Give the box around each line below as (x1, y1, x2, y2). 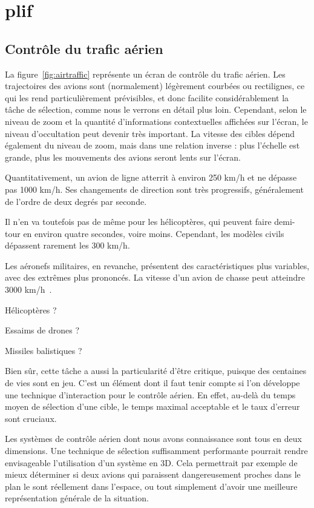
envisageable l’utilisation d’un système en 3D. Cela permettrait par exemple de (5, 456, 298, 469)
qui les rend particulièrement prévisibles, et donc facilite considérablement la (5, 91, 289, 104)
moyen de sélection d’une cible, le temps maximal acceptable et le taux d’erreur (5, 400, 300, 413)
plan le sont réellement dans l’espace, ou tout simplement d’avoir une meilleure (5, 480, 298, 492)
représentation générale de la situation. (5, 492, 149, 504)
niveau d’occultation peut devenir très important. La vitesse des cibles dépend (5, 127, 295, 139)
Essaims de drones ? (5, 324, 80, 336)
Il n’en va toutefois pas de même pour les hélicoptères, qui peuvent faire (5, 215, 272, 228)
